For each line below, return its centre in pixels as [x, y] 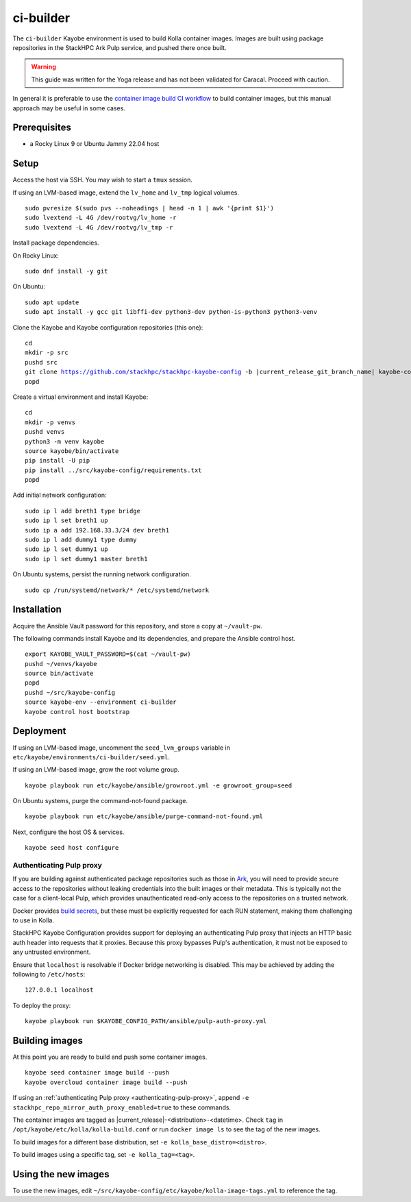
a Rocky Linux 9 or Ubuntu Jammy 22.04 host [95, 144]
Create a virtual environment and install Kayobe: [80, 397]
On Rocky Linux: [36, 255]
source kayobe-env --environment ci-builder [101, 702]
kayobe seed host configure [72, 848]
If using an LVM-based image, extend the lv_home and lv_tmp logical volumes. [126, 193]
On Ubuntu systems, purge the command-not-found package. [100, 801]
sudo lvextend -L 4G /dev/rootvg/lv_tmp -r [99, 227]
